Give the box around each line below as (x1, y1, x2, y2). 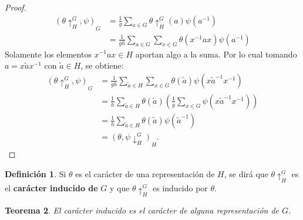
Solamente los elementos (5, 48, 92, 60)
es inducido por (153, 182, 208, 194)
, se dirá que (224, 167, 268, 180)
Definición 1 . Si (5, 167, 66, 180)
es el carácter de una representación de (75, 167, 215, 180)
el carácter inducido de (5, 182, 98, 194)
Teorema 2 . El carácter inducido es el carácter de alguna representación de (5, 204, 280, 216)
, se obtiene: (80, 59, 124, 72)
